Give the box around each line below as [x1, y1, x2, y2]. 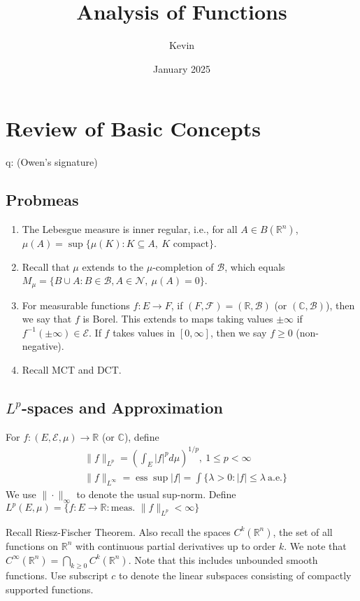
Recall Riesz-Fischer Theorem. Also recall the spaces [6, 524, 231, 539]
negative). [22, 339, 64, 353]
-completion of [152, 259, 214, 274]
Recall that [22, 259, 70, 274]
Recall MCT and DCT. [22, 362, 122, 377]
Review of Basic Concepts [6, 114, 261, 143]
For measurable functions [22, 297, 130, 312]
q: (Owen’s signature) [6, 155, 98, 169]
